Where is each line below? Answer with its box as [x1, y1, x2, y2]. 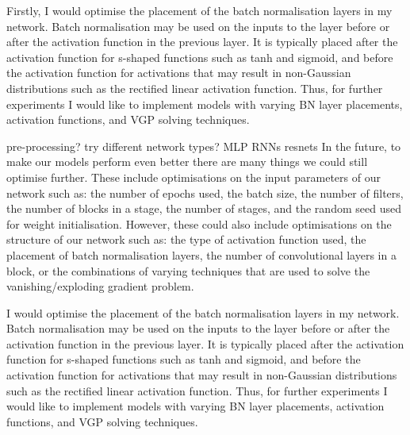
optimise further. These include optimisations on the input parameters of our [6, 168, 381, 185]
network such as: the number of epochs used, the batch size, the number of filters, [6, 184, 404, 201]
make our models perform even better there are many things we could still [6, 153, 368, 170]
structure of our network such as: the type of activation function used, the [6, 231, 366, 248]
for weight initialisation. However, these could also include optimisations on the [6, 215, 392, 232]
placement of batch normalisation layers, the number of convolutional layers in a [6, 246, 397, 263]
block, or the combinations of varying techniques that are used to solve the [6, 262, 370, 279]
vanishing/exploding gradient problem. [6, 278, 194, 294]
